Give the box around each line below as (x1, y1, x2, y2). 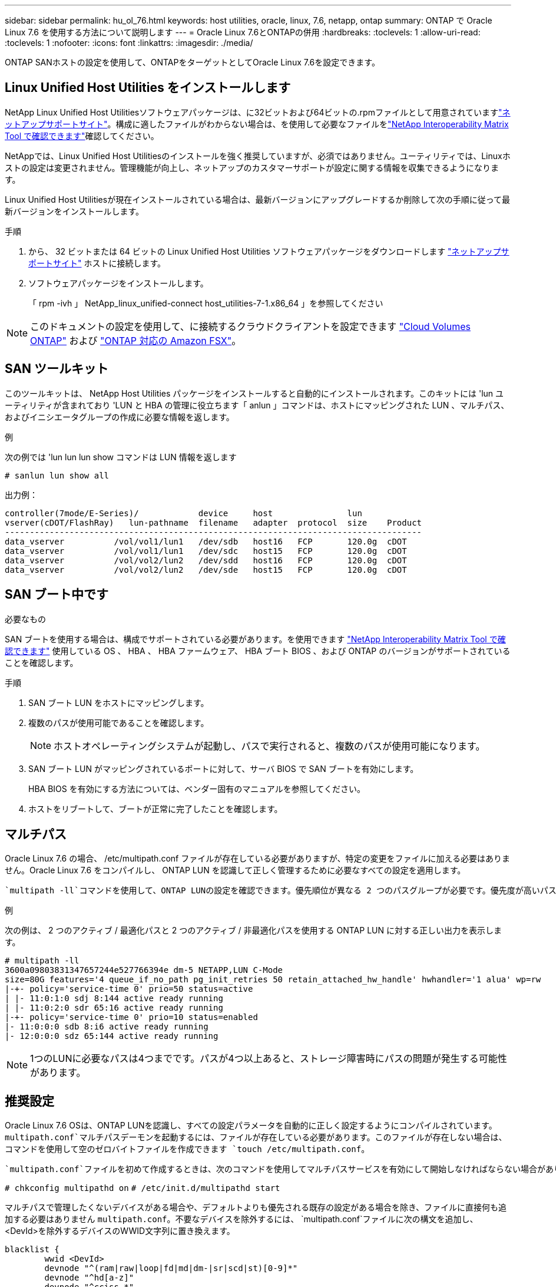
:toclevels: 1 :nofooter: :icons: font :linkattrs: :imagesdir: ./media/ (5, 38, 253, 48)
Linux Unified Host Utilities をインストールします (5, 80, 291, 95)
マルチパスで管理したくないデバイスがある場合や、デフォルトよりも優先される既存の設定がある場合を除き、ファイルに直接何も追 (5, 1202, 507, 1213)
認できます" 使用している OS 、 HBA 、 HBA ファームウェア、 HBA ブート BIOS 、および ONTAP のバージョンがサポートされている (5, 645, 511, 656)
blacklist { (5, 1245, 59, 1255)
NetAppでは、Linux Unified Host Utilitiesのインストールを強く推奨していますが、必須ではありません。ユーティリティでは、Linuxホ (5, 150, 511, 161)
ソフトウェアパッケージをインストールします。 (28, 278, 208, 288)
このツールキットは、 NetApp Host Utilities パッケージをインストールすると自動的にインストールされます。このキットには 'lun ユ (5, 388, 504, 398)
